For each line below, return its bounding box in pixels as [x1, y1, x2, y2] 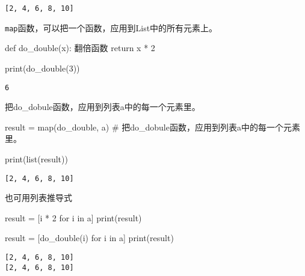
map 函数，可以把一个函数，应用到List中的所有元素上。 [5, 21, 218, 34]
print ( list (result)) [5, 152, 68, 165]
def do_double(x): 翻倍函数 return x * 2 [5, 41, 155, 54]
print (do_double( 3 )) [5, 61, 80, 74]
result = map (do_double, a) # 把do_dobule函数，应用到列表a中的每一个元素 [5, 120, 300, 133]
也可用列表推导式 [5, 191, 72, 204]
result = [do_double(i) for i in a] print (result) [5, 232, 174, 244]
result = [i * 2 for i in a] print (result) [5, 211, 142, 224]
